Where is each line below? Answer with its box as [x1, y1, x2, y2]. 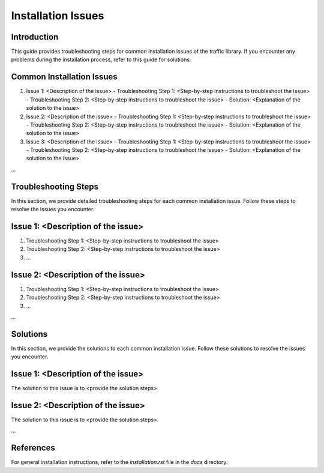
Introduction [11, 32, 59, 42]
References [11, 443, 55, 453]
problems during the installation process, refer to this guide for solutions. [11, 56, 191, 63]
